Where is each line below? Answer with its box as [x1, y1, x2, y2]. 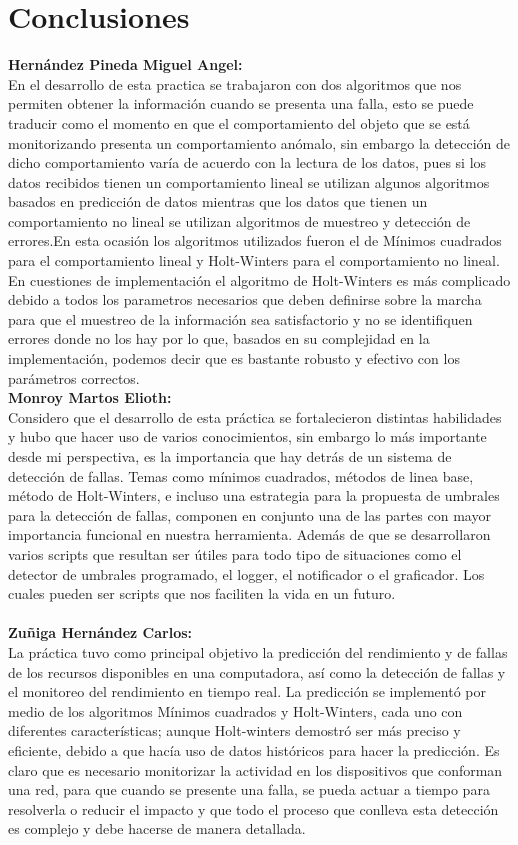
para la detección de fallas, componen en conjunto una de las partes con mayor [8, 504, 491, 525]
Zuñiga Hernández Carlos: [8, 622, 193, 643]
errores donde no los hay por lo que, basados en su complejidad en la [8, 328, 430, 349]
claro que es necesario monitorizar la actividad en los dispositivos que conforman [8, 759, 503, 780]
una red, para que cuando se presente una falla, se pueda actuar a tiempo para [8, 779, 490, 800]
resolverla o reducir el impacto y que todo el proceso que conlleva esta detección [8, 798, 499, 819]
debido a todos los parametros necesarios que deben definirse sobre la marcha [8, 289, 482, 310]
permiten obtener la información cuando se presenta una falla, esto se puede [8, 93, 474, 114]
